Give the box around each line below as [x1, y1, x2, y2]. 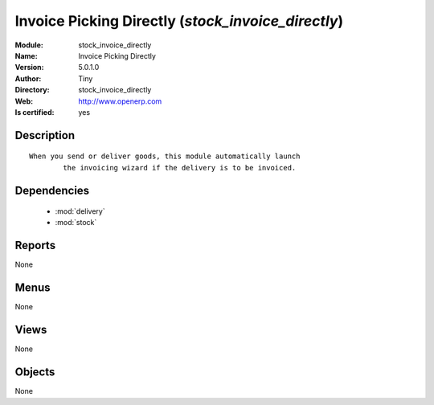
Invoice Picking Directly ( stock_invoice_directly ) [14, 12, 344, 30]
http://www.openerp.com [78, 96, 162, 106]
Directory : [14, 85, 50, 95]
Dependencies [14, 183, 90, 197]
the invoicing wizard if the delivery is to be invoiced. [63, 163, 297, 172]
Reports [14, 239, 56, 252]
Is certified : [14, 107, 55, 117]
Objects [14, 366, 55, 379]
